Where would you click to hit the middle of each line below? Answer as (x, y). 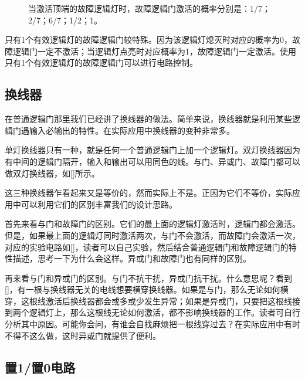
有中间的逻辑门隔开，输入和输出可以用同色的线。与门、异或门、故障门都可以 (152, 161)
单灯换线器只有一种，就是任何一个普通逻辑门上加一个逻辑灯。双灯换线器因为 (152, 150)
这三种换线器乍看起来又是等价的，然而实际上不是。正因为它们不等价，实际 (148, 193)
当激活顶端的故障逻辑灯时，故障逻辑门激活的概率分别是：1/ (143, 8)
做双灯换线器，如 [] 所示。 (52, 173)
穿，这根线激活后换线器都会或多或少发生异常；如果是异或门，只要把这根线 (148, 301)
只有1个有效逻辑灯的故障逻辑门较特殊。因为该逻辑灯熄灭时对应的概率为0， (148, 40)
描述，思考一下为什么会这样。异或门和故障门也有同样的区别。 (132, 258)
